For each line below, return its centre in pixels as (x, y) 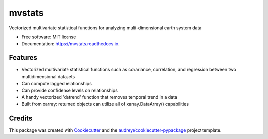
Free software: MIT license (49, 37)
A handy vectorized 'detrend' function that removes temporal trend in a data (99, 97)
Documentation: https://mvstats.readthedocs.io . (71, 44)
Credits (21, 118)
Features (23, 58)
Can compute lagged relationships (57, 84)
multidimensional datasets (48, 76)
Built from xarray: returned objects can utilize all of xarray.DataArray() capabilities (105, 104)
